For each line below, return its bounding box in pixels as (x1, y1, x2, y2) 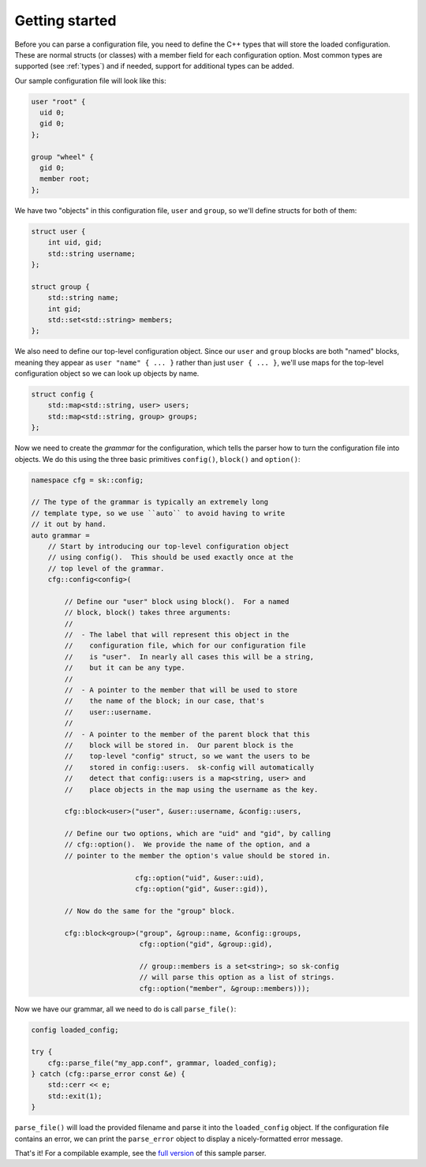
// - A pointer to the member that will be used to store (64, 685, 298, 695)
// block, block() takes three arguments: (64, 608, 232, 617)
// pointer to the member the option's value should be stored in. (64, 851, 331, 860)
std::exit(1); (47, 1091, 103, 1101)
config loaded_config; (31, 1025, 119, 1034)
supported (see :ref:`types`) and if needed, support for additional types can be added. (14, 62, 295, 71)
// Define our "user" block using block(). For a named (64, 597, 290, 606)
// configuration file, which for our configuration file (64, 641, 306, 651)
